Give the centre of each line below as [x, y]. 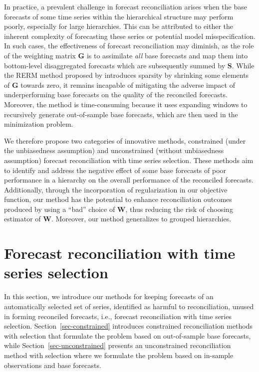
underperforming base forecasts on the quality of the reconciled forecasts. [116, 94]
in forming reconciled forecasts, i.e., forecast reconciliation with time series [118, 316]
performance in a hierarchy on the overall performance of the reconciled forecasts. [129, 180]
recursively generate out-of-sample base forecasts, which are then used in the [121, 114]
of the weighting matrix [40, 55]
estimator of [22, 219]
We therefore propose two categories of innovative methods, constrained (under [125, 140]
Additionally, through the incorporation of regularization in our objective [116, 189]
